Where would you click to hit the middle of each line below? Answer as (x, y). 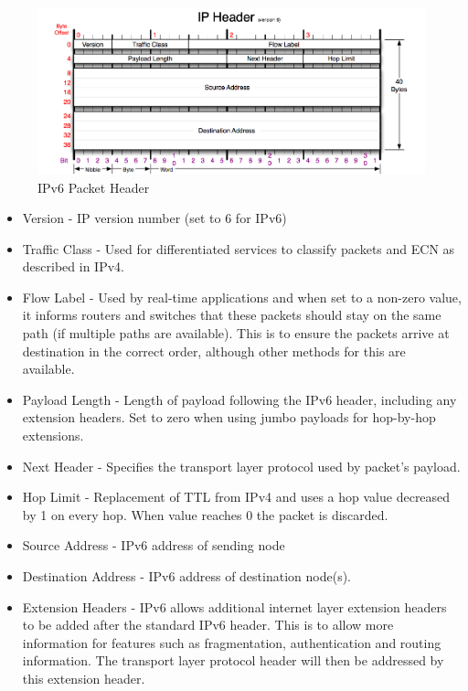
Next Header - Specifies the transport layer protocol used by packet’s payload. (241, 466)
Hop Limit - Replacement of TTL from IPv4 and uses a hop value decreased (236, 497)
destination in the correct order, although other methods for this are (214, 351)
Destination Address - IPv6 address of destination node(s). (186, 576)
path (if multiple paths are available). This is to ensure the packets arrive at (236, 333)
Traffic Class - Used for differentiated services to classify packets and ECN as (239, 248)
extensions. (53, 436)
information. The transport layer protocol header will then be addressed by (233, 660)
